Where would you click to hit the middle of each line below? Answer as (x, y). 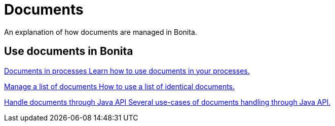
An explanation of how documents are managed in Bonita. (101, 32)
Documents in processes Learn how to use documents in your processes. (127, 71)
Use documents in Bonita (69, 51)
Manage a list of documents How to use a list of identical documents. (120, 86)
